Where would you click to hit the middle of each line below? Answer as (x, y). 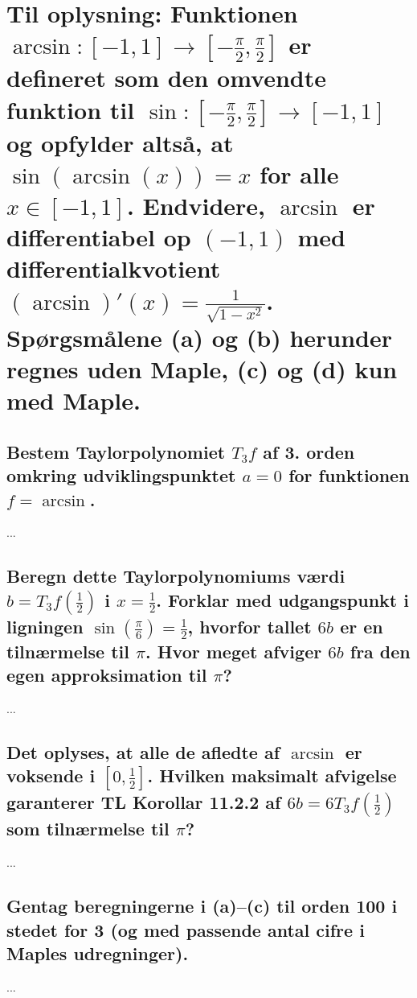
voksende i (51, 775)
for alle (299, 173)
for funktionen (349, 475)
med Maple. (74, 400)
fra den (380, 651)
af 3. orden (309, 451)
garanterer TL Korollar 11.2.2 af (144, 802)
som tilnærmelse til (88, 829)
